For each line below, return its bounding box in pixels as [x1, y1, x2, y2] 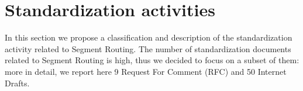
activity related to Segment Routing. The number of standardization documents [5, 42, 291, 54]
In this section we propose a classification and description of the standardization [5, 31, 292, 43]
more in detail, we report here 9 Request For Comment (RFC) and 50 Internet [5, 65, 287, 77]
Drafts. [5, 77, 30, 89]
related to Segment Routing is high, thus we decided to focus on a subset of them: [5, 54, 299, 66]
